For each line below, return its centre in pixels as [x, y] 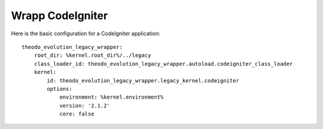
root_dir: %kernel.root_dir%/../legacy [92, 56]
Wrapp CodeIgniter [60, 16]
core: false [77, 114]
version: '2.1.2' [85, 105]
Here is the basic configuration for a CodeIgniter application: [86, 33]
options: [60, 89]
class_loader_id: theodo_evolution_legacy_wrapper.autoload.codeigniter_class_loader [163, 64]
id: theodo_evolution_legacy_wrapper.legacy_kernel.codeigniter [143, 80]
